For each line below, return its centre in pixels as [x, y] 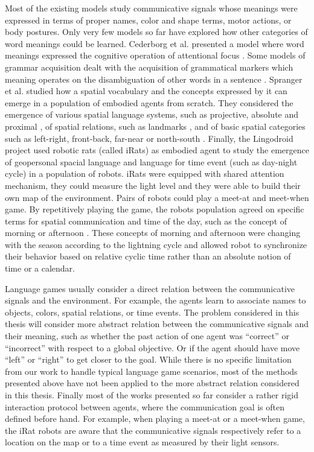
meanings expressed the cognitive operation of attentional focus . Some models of [155, 55]
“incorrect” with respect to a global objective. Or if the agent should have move [152, 347]
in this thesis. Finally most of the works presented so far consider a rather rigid [152, 395]
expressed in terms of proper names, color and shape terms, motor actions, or [148, 20]
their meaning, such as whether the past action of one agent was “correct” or [147, 336]
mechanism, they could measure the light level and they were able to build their [153, 185]
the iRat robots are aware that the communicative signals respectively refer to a [153, 430]
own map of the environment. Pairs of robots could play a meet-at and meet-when [157, 197]
